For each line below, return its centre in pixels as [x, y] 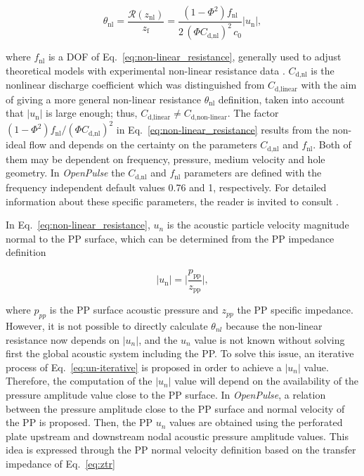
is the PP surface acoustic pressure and [134, 310]
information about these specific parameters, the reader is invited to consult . [172, 201]
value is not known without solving [269, 339]
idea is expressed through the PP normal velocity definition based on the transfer [181, 450]
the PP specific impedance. [295, 310]
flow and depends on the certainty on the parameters [143, 144]
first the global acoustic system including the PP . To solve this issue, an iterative [180, 353]
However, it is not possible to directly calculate [107, 325]
